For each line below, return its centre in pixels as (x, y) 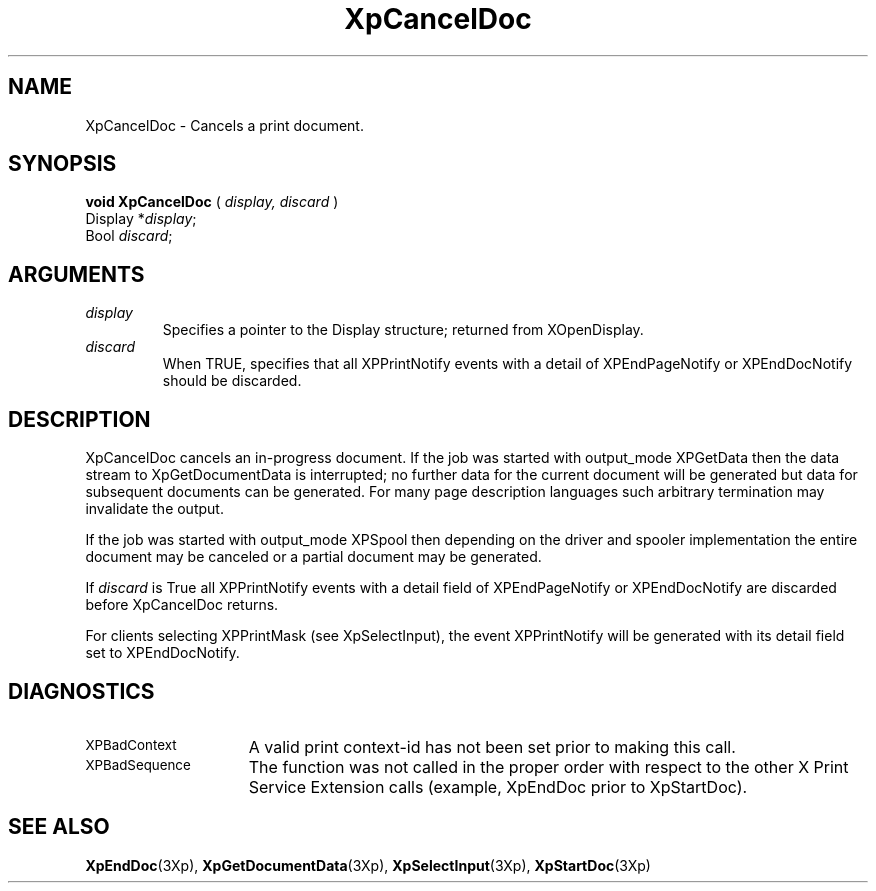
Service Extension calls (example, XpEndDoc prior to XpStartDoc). (498, 786)
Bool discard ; (129, 236)
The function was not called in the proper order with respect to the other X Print (548, 766)
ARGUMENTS (76, 274)
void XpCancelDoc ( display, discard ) (212, 202)
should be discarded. (232, 381)
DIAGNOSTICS (81, 691)
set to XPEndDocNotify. (162, 653)
